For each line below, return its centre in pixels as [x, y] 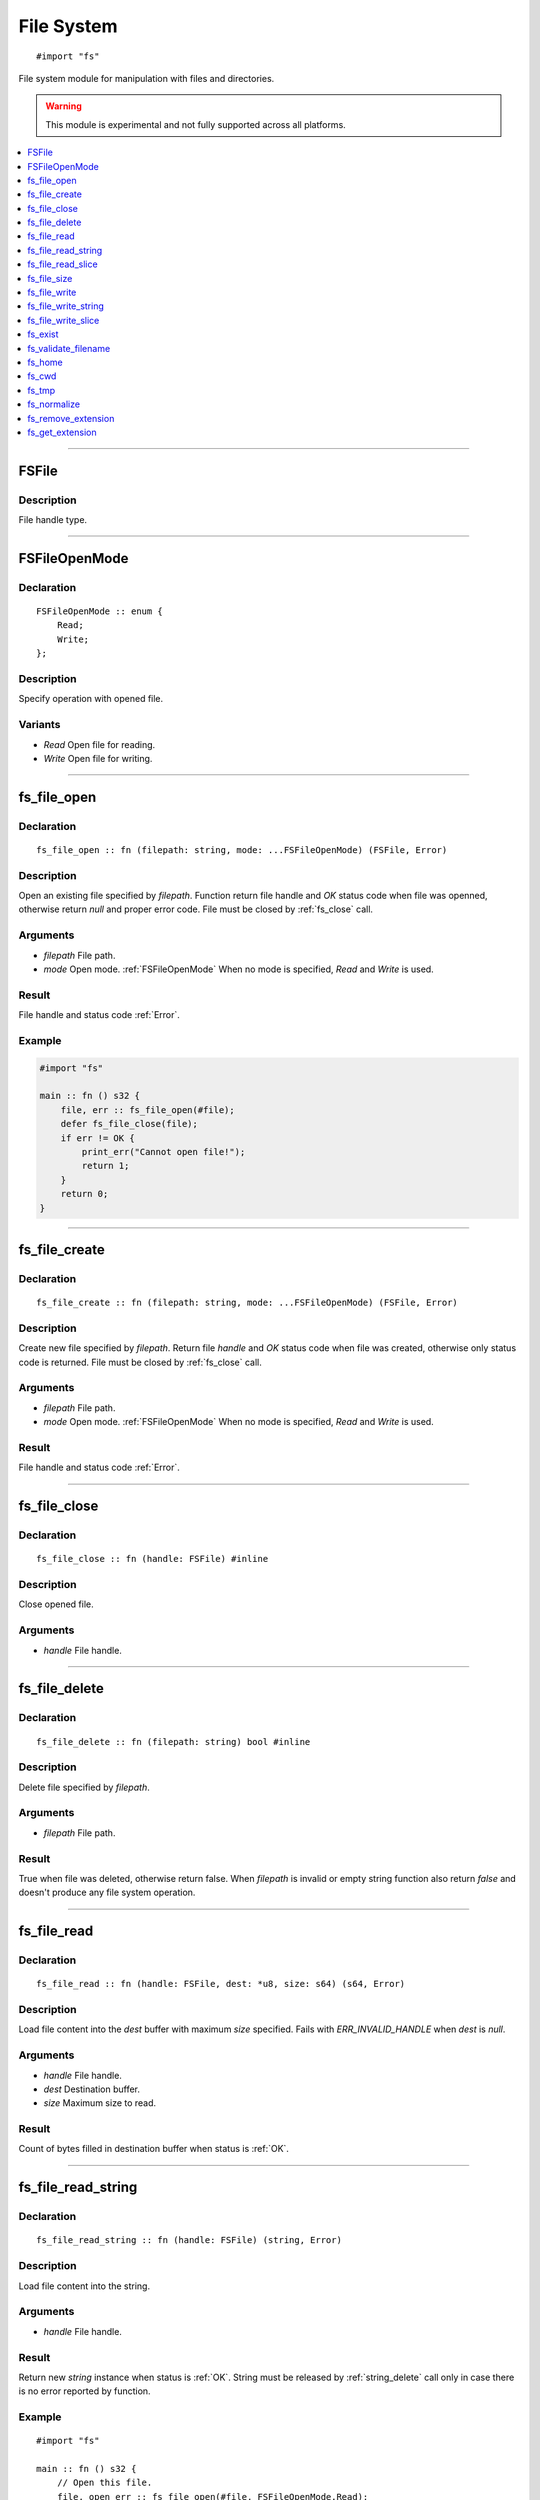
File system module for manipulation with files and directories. [146, 78]
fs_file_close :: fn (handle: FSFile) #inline [152, 1559]
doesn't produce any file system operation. [107, 1892]
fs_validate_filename [69, 348]
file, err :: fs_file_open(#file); [147, 1109]
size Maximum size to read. [100, 2103]
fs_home [45, 362]
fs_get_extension [62, 432]
